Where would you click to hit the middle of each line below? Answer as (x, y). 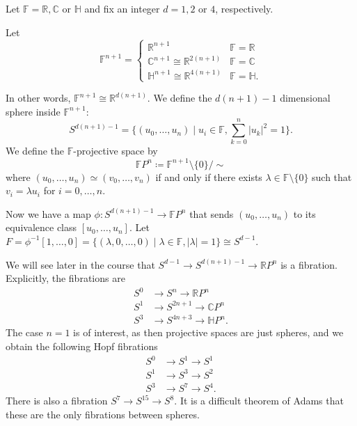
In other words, (38, 98)
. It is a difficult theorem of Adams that (259, 401)
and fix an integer (122, 8)
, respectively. (244, 8)
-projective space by (116, 151)
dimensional (305, 98)
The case (24, 332)
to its (304, 213)
